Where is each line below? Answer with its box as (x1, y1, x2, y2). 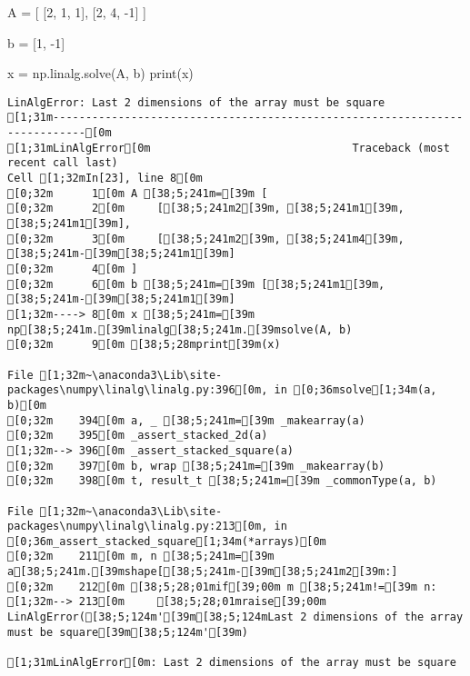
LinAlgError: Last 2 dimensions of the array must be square (7, 95, 385, 109)
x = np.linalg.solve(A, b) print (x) (7, 64, 194, 83)
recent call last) (7, 156, 118, 170)
